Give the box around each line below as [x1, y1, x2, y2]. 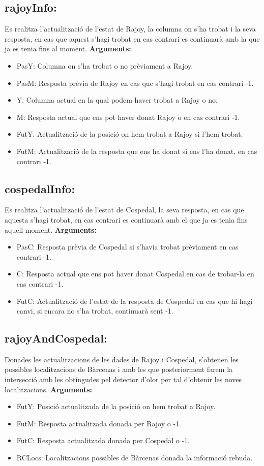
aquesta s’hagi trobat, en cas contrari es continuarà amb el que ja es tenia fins [5, 214, 248, 225]
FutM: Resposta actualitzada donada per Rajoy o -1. [16, 418, 181, 428]
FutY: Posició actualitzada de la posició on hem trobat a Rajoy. [16, 401, 216, 412]
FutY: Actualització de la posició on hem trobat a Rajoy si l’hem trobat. [16, 129, 243, 139]
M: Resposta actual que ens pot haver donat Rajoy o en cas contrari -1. [16, 111, 240, 122]
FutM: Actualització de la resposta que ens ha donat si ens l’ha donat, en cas [16, 145, 257, 156]
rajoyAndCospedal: [5, 330, 107, 346]
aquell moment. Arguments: [5, 224, 97, 235]
